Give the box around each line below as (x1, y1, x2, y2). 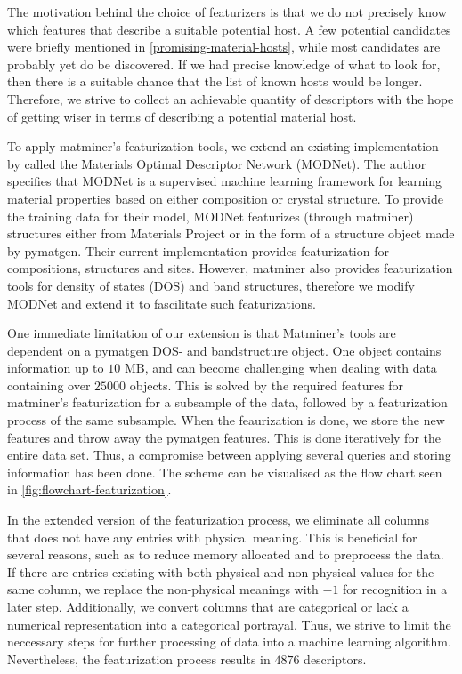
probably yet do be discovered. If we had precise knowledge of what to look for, (7, 54, 441, 73)
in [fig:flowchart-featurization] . (7, 480, 172, 499)
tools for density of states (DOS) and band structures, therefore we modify (7, 276, 415, 294)
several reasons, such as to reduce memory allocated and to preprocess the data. (7, 545, 444, 564)
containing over (7, 375, 91, 394)
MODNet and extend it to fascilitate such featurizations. (7, 293, 316, 312)
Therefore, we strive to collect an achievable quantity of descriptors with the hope (7, 89, 454, 108)
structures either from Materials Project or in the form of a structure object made (7, 224, 455, 243)
